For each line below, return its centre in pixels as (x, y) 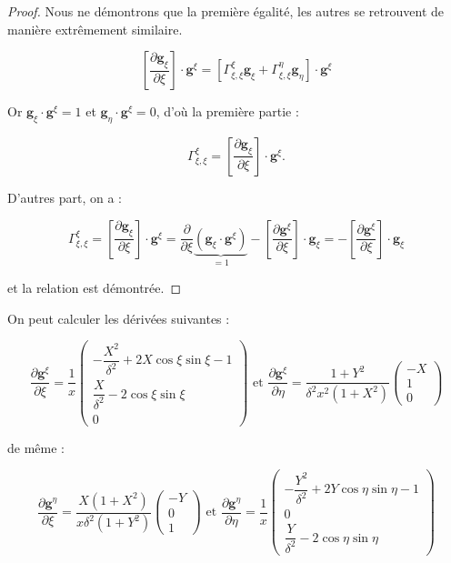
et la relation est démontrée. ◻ (95, 288)
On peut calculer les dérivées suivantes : (119, 318)
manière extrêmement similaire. (95, 29)
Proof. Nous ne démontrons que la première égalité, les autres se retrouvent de (226, 11)
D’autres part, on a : (65, 197)
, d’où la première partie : (227, 111)
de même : (36, 447)
